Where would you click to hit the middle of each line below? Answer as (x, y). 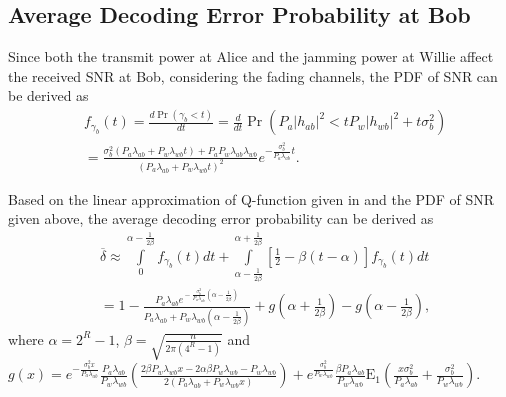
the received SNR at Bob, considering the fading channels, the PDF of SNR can (253, 75)
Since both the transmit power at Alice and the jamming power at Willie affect (251, 56)
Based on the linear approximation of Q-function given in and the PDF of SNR (251, 198)
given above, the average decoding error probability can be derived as (221, 218)
